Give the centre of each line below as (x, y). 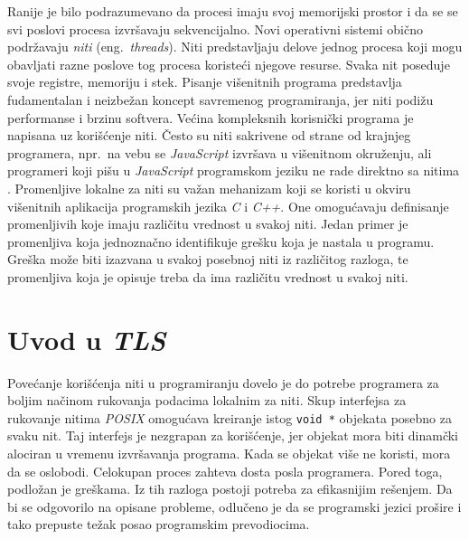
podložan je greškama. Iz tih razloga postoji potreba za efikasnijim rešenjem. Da (230, 489)
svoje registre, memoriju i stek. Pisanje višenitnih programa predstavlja (205, 82)
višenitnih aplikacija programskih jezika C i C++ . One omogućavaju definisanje (228, 206)
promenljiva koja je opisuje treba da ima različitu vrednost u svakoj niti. (208, 276)
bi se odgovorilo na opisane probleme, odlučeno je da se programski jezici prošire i (234, 506)
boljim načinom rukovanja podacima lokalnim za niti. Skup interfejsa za (207, 400)
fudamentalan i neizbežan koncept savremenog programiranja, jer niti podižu (220, 99)
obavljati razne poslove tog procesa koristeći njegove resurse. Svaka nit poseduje (229, 64)
